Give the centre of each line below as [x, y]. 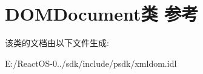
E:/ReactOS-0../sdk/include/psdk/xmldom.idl [91, 63]
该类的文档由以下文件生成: [57, 43]
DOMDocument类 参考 [102, 14]
